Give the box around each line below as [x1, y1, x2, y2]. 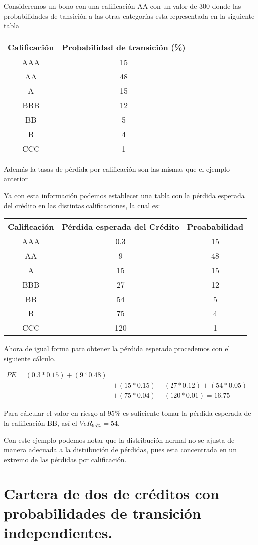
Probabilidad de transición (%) [62, 41, 186, 53]
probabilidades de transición [4, 502, 201, 523]
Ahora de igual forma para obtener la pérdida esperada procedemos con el [4, 343, 230, 354]
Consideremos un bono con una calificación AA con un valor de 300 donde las [4, 1, 241, 11]
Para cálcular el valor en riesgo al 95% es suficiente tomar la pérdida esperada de [4, 408, 251, 418]
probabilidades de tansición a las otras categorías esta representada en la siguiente [4, 10, 255, 21]
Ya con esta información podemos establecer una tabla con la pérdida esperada [4, 190, 245, 200]
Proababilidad [187, 221, 244, 233]
